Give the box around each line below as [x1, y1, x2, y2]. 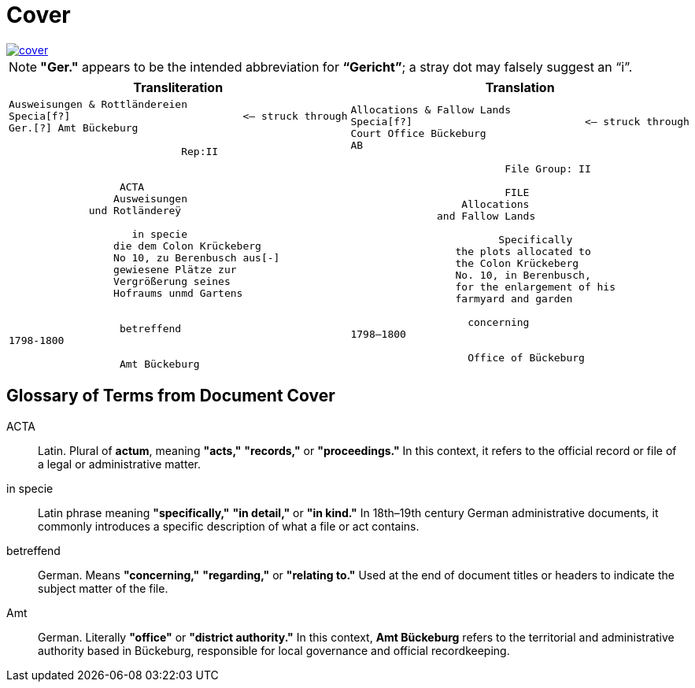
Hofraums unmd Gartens [113, 287, 243, 299]
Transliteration [133, 79, 224, 95]
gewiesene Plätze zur [113, 263, 237, 276]
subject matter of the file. [38, 581, 168, 595]
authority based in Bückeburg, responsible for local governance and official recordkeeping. [38, 643, 510, 657]
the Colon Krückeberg [455, 257, 579, 270]
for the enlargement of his [455, 281, 616, 294]
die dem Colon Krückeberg [113, 239, 261, 252]
